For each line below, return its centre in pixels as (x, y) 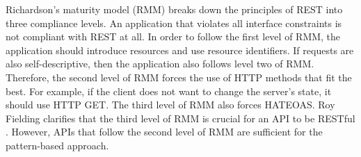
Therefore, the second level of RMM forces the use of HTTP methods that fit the (179, 77)
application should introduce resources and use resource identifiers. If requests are (180, 50)
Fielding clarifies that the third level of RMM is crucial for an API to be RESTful (180, 118)
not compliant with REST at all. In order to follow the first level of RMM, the (173, 36)
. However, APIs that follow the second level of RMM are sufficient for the (164, 132)
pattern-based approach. (57, 145)
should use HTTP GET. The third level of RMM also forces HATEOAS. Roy (170, 105)
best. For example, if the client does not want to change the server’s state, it (169, 91)
